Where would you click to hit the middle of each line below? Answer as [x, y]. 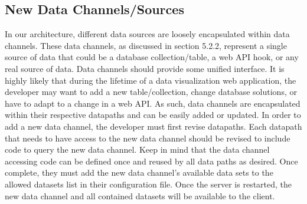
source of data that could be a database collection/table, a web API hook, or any [152, 57]
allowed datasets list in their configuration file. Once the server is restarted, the [148, 184]
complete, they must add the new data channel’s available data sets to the [139, 172]
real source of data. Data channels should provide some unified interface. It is [145, 68]
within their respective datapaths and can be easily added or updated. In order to [153, 115]
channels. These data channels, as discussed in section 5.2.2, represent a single [146, 45]
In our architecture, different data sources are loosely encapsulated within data [147, 34]
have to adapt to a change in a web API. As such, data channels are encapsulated [153, 103]
